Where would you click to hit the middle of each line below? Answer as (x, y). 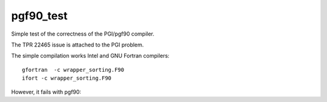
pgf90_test (39, 16)
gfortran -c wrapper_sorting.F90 (73, 70)
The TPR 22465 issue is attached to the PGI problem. (78, 45)
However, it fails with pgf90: (46, 92)
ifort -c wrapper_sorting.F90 (67, 78)
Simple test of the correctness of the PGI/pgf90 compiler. (83, 34)
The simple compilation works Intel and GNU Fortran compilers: (90, 56)
